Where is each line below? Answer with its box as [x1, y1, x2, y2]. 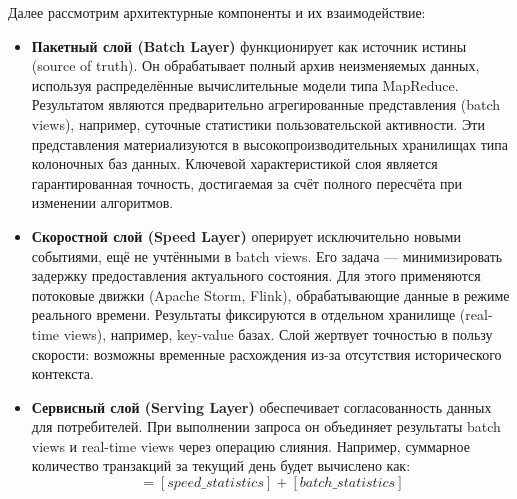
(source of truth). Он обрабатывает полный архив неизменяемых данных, [31, 55, 480, 76]
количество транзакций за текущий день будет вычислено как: [31, 455, 411, 476]
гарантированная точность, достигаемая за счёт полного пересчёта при [31, 172, 463, 193]
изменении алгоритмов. [31, 192, 174, 213]
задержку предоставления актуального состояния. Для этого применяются [31, 265, 481, 286]
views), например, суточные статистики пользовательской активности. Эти [31, 113, 485, 134]
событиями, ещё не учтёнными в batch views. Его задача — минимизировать [31, 245, 503, 266]
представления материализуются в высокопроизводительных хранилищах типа [31, 133, 508, 154]
